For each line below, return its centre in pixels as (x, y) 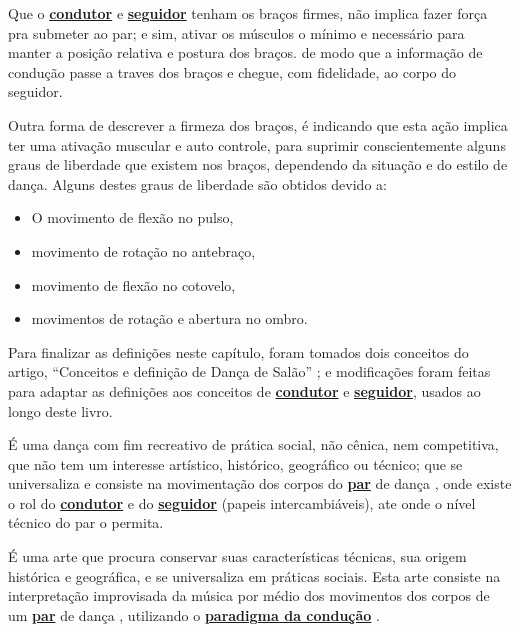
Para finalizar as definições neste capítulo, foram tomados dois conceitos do (238, 351)
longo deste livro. (60, 410)
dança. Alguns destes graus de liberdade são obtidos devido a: (197, 183)
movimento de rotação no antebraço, (143, 250)
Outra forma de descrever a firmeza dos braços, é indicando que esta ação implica (258, 124)
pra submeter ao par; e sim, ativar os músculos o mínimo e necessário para (236, 32)
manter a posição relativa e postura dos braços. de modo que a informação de (245, 52)
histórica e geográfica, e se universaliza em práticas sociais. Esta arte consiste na (254, 575)
